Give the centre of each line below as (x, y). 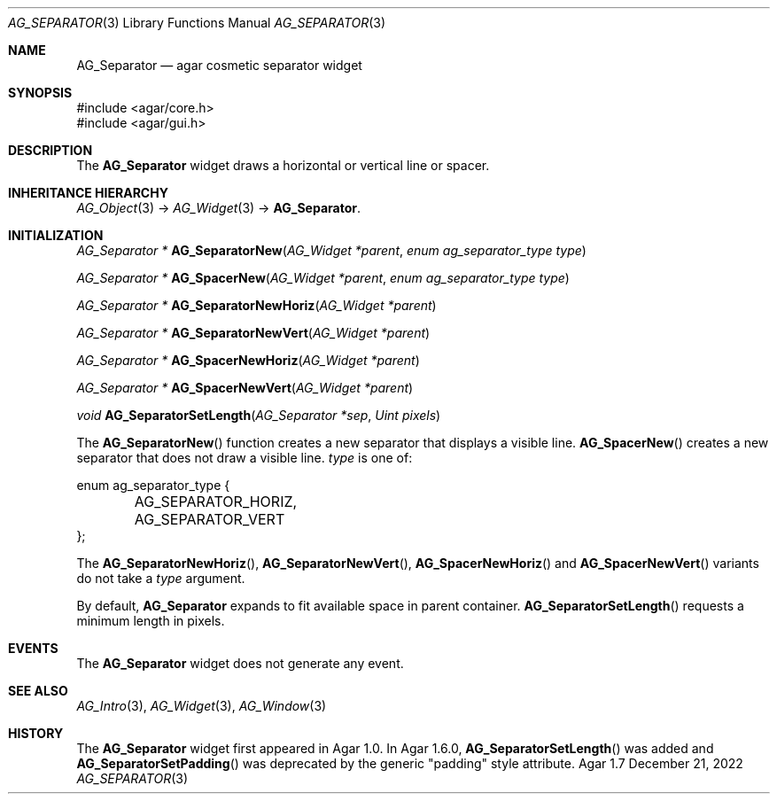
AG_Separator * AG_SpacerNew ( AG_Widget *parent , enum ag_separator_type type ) (323, 278)
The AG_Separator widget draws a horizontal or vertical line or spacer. (283, 165)
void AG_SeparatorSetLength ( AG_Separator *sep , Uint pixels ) (259, 415)
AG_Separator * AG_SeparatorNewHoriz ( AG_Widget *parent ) (256, 305)
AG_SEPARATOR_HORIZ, (216, 502)
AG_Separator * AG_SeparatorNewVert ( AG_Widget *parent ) (253, 333)
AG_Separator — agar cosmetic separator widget (219, 65)
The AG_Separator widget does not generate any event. (240, 663)
